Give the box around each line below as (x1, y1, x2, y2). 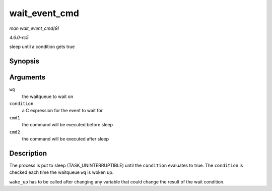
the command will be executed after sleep (22, 135, 109, 141)
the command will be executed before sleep (22, 122, 113, 128)
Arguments (9, 73, 46, 82)
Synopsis (9, 57, 40, 66)
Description (9, 149, 47, 158)
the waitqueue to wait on (22, 93, 74, 100)
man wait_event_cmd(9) (9, 25, 59, 31)
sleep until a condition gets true (9, 43, 75, 50)
